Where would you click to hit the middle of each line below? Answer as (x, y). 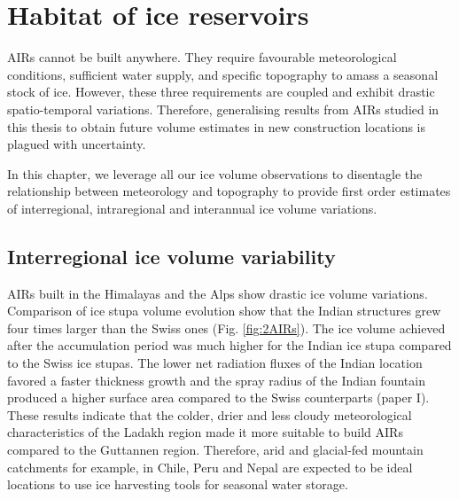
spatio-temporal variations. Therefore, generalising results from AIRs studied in (223, 109)
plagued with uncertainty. (77, 144)
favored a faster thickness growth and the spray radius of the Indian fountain (216, 380)
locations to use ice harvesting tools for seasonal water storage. (178, 484)
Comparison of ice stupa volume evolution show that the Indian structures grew (224, 311)
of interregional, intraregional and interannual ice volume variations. (192, 208)
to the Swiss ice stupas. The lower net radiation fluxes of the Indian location (215, 363)
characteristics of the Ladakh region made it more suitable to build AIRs (205, 432)
